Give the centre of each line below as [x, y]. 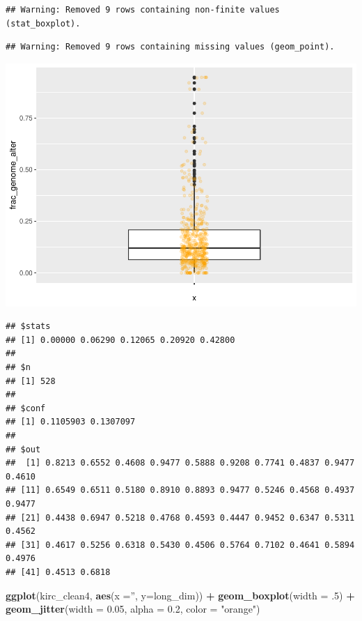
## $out [23, 449]
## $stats [28, 327]
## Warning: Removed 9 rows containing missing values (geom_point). [170, 47]
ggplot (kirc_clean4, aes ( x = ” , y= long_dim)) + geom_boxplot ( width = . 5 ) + [180, 595]
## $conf [26, 408]
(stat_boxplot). [43, 23]
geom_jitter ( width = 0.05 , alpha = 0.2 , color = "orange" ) [133, 609]
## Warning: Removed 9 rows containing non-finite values [143, 10]
